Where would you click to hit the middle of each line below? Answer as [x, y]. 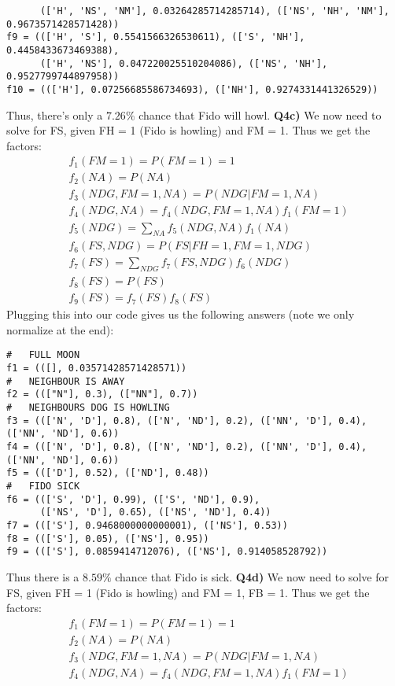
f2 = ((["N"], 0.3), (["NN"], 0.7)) [102, 395]
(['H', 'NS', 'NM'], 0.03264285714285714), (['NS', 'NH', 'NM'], [214, 11]
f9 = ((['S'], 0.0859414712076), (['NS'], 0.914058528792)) [167, 552]
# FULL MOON [43, 355]
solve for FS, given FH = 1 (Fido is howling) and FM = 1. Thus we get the [188, 130]
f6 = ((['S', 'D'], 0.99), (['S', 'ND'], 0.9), [133, 499]
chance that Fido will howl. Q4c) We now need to [260, 114]
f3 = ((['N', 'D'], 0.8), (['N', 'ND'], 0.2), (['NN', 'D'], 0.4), [187, 420]
